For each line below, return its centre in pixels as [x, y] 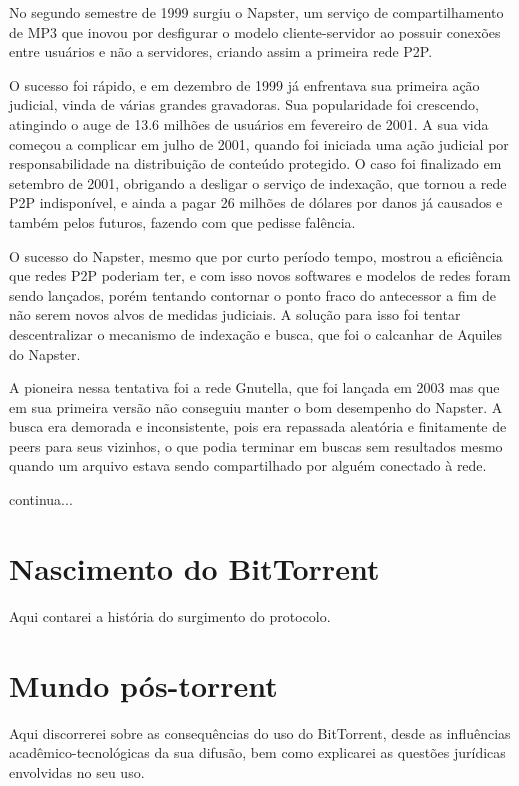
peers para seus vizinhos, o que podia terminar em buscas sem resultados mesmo [256, 445]
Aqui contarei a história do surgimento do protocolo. [170, 615]
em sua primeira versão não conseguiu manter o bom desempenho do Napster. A [256, 406]
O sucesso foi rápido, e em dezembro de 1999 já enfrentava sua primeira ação [244, 84]
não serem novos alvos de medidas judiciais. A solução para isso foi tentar [235, 314]
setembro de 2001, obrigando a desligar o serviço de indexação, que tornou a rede [258, 182]
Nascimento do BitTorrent [194, 567]
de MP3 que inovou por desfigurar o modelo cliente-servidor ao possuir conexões [255, 31]
